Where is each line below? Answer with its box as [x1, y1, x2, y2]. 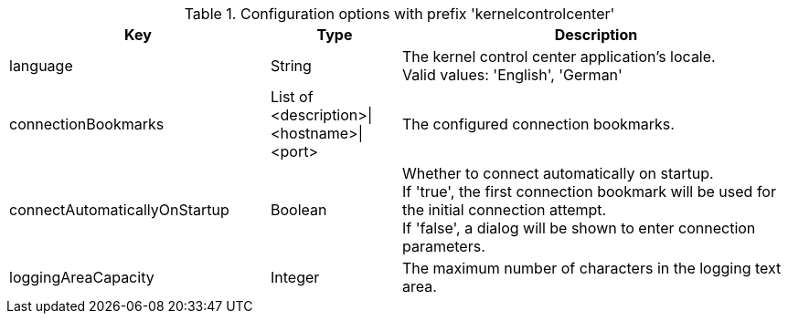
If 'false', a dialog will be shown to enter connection [401, 219, 756, 237]
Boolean [270, 201, 327, 219]
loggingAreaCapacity [9, 268, 154, 286]
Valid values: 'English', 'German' [401, 66, 623, 84]
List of [270, 88, 314, 106]
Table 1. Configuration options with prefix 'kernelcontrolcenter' [184, 5, 615, 23]
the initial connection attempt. [401, 201, 607, 219]
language [9, 57, 73, 75]
